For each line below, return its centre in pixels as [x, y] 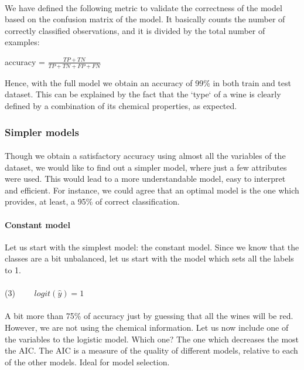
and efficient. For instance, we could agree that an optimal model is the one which [152, 190]
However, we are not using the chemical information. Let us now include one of [147, 327]
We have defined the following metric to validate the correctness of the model [144, 7]
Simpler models [42, 132]
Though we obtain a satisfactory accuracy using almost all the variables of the [145, 156]
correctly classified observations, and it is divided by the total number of [135, 30]
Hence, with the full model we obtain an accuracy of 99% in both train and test [148, 82]
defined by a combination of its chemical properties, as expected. [121, 105]
